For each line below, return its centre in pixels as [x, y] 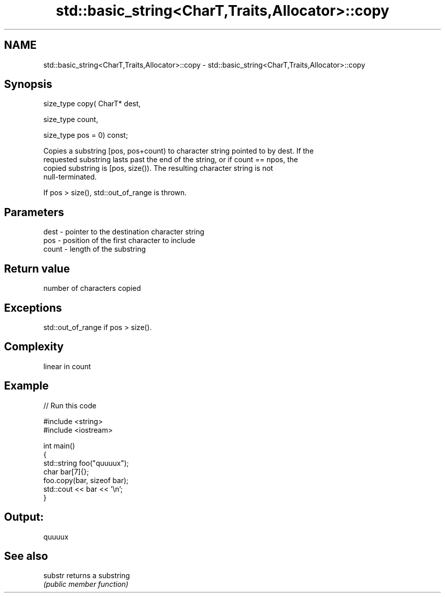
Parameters [34, 212]
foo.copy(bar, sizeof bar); [86, 480]
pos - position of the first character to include [119, 241]
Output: [24, 517]
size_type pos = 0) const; [86, 135]
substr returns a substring [87, 576]
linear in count [67, 366]
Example [26, 386]
